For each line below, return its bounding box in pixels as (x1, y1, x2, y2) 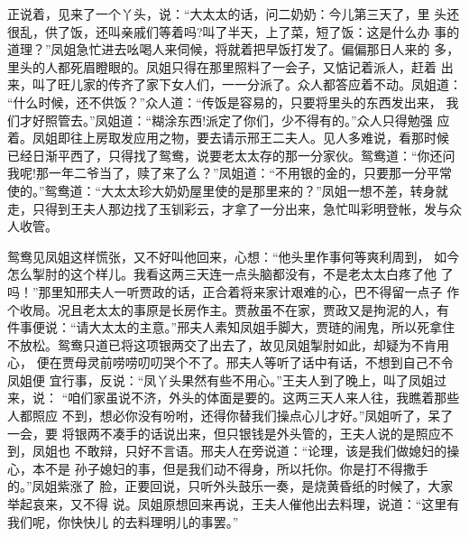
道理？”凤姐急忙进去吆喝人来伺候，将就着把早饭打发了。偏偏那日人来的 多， (7, 40, 460, 59)
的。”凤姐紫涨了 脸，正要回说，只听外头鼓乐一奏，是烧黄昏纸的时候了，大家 (7, 477, 454, 495)
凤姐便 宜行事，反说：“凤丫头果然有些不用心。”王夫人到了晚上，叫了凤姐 (7, 370, 434, 389)
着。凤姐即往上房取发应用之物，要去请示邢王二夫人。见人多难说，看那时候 (7, 128, 449, 147)
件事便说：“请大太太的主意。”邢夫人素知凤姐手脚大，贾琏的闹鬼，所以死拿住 (7, 318, 455, 337)
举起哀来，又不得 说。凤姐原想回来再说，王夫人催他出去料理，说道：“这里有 (7, 495, 460, 514)
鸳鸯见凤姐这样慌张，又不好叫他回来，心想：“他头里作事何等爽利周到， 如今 (7, 246, 460, 265)
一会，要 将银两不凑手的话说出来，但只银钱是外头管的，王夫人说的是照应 (7, 423, 441, 442)
